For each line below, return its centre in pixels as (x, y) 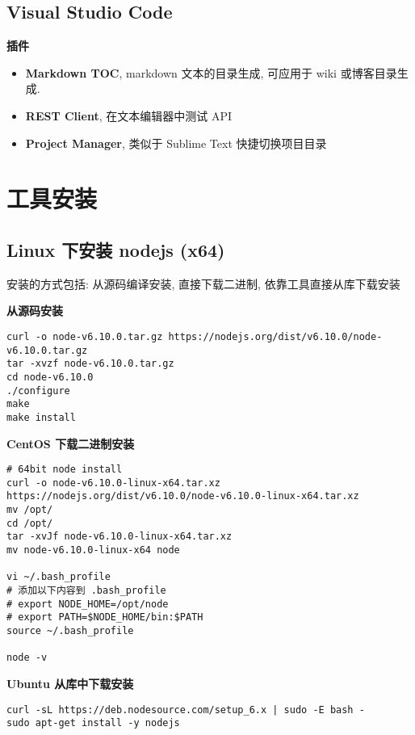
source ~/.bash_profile (70, 631)
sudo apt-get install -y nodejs (93, 723)
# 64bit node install (65, 470)
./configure (38, 391)
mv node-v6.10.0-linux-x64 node (93, 550)
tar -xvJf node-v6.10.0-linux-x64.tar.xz (119, 537)
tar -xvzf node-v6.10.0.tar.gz (90, 364)
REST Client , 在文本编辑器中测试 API (128, 115)
